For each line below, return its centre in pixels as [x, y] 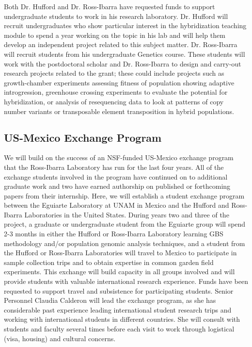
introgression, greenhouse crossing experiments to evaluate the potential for [116, 92]
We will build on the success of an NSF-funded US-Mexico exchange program [119, 157]
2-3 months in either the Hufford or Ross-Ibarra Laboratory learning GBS [114, 234]
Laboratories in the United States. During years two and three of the [127, 214]
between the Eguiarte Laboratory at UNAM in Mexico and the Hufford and [117, 205]
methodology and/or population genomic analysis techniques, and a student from [125, 243]
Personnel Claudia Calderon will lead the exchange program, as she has [110, 300]
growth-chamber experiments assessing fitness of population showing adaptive [119, 82]
